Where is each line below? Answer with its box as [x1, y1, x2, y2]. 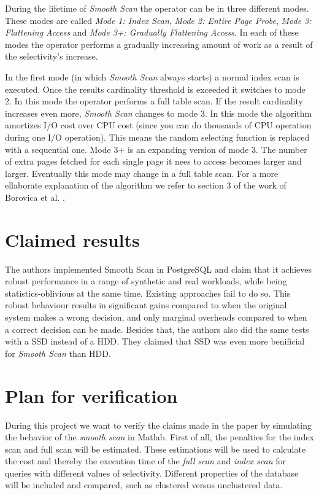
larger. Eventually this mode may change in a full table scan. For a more [5, 166, 279, 179]
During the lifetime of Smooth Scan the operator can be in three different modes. [5, 2, 309, 14]
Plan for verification [5, 383, 178, 408]
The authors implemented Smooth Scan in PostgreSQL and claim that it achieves [5, 262, 312, 275]
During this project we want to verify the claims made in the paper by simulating [5, 418, 312, 431]
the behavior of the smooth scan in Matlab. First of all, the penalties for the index [5, 431, 314, 443]
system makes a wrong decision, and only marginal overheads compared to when [5, 311, 307, 323]
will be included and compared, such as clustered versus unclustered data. [5, 478, 283, 491]
